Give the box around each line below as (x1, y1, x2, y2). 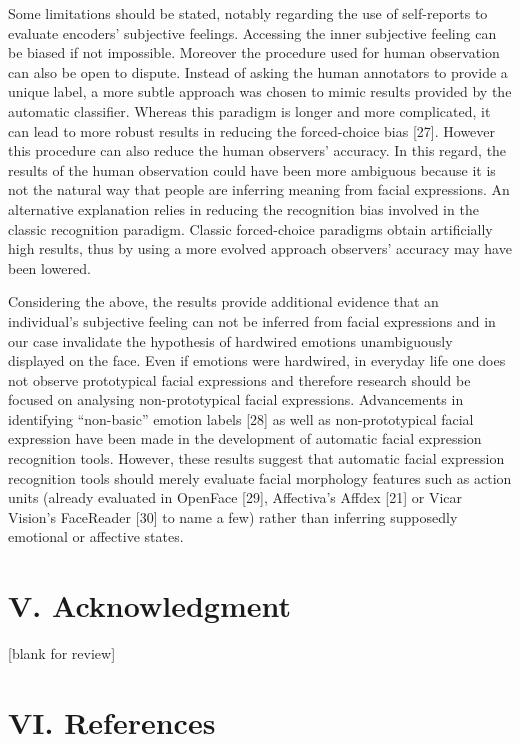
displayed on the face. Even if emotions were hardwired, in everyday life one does (8, 350, 506, 371)
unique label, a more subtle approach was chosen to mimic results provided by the (8, 81, 512, 102)
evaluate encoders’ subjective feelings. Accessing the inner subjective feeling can (8, 22, 497, 43)
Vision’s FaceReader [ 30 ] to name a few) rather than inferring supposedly (8, 506, 458, 527)
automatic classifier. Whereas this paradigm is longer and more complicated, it (8, 100, 491, 121)
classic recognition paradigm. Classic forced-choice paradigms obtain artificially (8, 218, 493, 239)
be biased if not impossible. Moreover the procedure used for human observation (8, 42, 500, 63)
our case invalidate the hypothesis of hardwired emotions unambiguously (8, 330, 453, 351)
